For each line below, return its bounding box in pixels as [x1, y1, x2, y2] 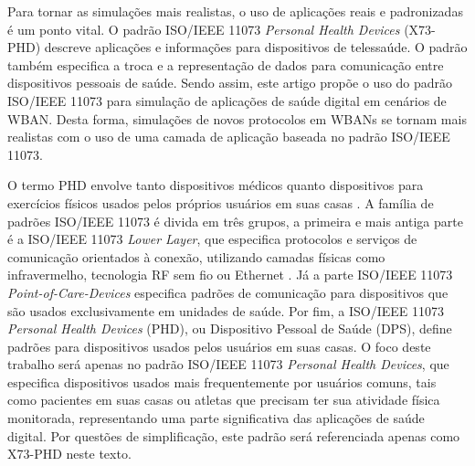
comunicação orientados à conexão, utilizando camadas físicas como [7, 247, 385, 266]
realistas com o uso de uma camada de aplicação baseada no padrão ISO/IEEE [7, 127, 450, 146]
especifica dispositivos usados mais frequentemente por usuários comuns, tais [7, 372, 437, 391]
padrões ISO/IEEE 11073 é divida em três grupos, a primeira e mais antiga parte [7, 211, 463, 230]
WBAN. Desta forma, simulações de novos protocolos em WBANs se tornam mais [7, 109, 467, 128]
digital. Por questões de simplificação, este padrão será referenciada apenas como [7, 426, 460, 445]
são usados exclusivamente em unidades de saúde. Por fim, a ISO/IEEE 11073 [7, 301, 445, 320]
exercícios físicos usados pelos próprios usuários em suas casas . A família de [7, 193, 434, 212]
